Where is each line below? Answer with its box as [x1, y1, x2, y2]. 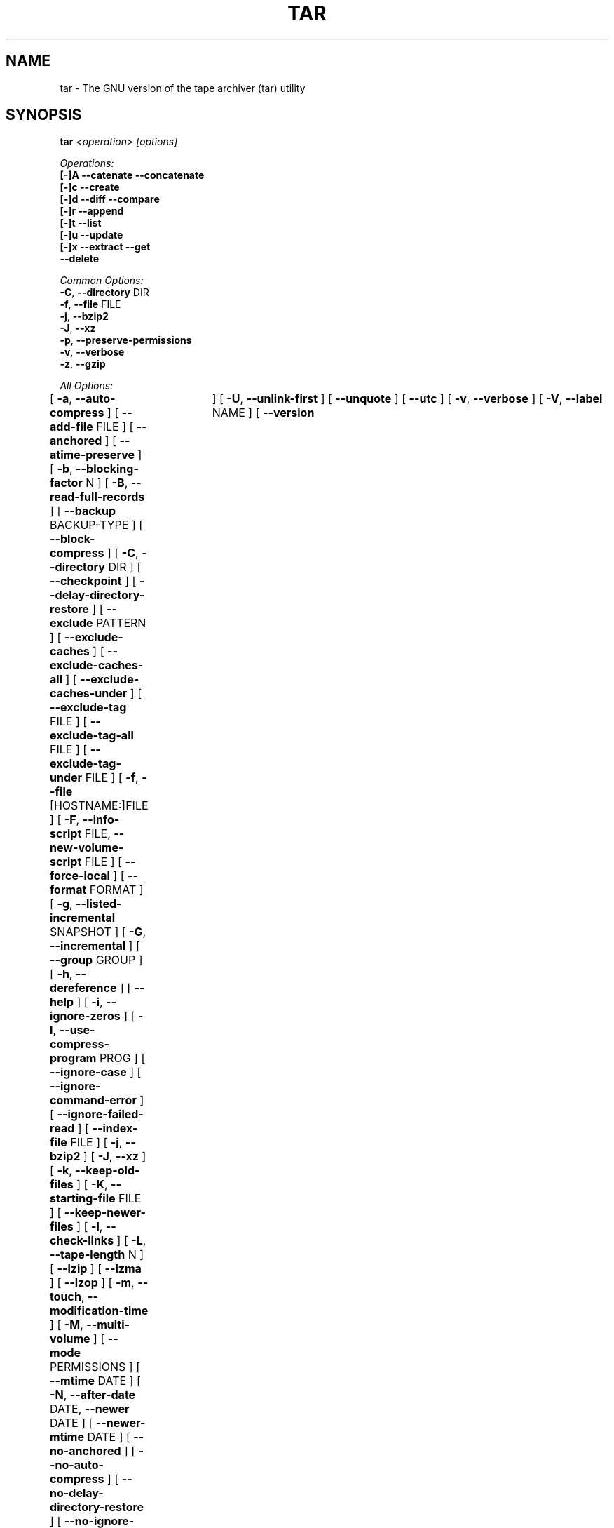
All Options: [60, 380, 114, 392]
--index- [92, 1121, 138, 1136]
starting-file [50, 1191, 116, 1206]
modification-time [50, 1304, 149, 1318]
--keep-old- [75, 1163, 140, 1178]
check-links [50, 1233, 114, 1248]
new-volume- [50, 840, 124, 855]
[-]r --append [60, 205, 124, 217]
